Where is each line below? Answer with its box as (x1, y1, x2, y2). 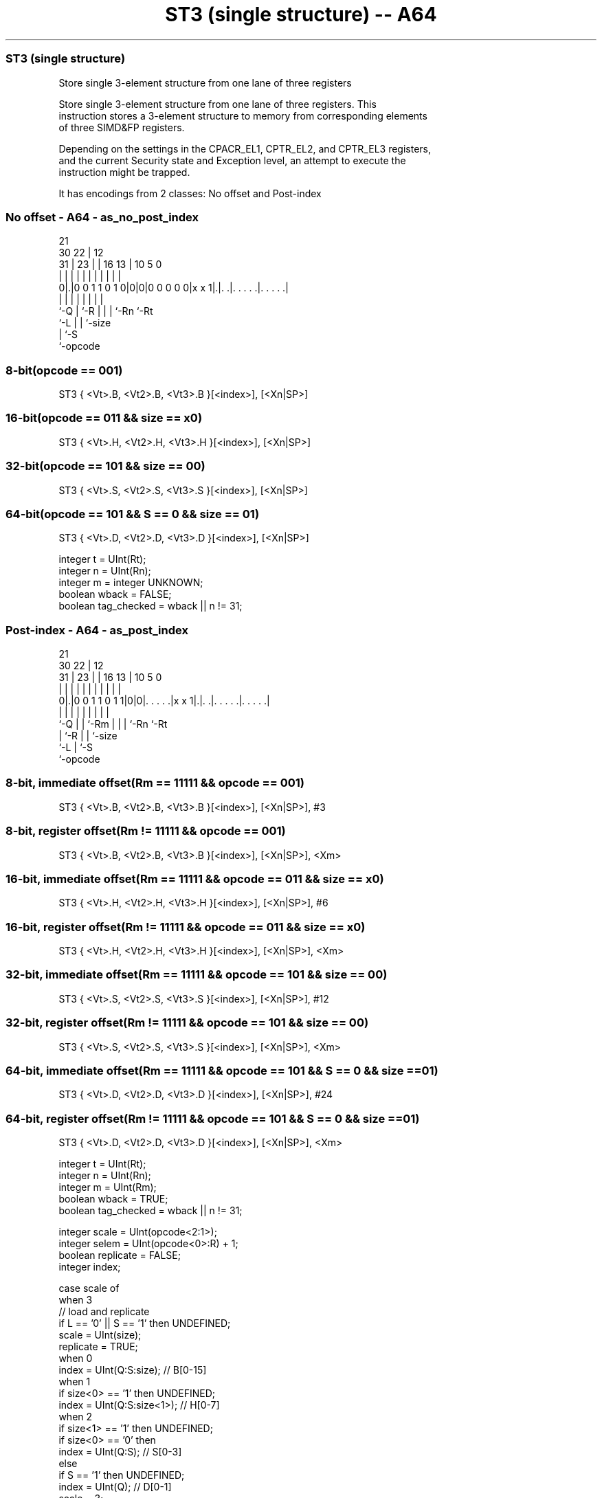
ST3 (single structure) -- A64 (165, 3, 437, 26)
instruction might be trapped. (58, 166, 190, 178)
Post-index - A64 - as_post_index (5, 623, 188, 637)
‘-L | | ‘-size (58, 317, 111, 329)
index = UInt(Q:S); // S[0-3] (58, 1446, 182, 1457)
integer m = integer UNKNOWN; (58, 577, 203, 589)
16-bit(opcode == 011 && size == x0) (5, 411, 203, 425)
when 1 (58, 1376, 91, 1387)
